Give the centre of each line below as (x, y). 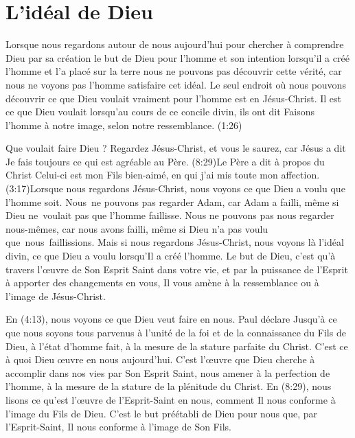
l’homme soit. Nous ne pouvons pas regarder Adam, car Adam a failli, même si (172, 201)
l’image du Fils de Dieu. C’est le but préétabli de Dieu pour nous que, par (162, 413)
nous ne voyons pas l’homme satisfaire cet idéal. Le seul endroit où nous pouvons (176, 84)
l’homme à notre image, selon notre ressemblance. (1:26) (124, 125)
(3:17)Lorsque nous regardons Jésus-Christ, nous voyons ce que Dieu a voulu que (175, 188)
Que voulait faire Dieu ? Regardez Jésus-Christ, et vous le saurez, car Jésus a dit (176, 148)
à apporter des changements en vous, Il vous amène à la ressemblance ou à (162, 283)
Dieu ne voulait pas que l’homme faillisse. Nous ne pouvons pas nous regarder (170, 215)
